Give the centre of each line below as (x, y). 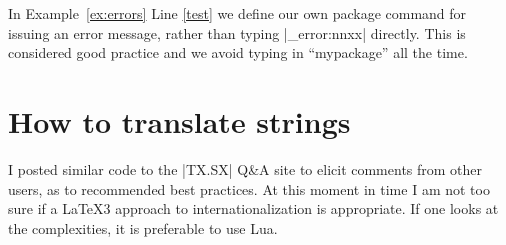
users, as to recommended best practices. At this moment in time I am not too (249, 188)
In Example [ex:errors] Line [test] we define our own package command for (237, 13)
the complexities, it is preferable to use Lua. (143, 227)
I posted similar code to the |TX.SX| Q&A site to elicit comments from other (245, 168)
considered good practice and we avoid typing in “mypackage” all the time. (238, 52)
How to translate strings (179, 120)
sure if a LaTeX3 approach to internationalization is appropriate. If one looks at (253, 208)
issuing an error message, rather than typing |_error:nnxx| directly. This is (237, 32)
